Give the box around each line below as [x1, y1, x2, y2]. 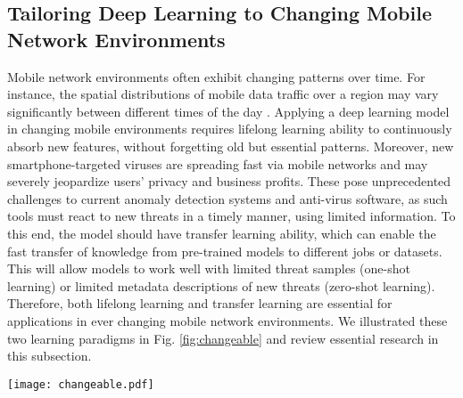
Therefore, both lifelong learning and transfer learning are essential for [7, 294, 393, 313]
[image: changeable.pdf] [7, 378, 154, 391]
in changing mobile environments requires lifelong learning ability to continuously [7, 119, 452, 138]
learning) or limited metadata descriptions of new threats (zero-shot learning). [7, 276, 435, 295]
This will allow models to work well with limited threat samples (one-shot [7, 259, 410, 278]
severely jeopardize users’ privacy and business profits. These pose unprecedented [7, 172, 451, 191]
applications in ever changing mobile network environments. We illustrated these [7, 311, 448, 329]
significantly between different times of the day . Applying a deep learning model [7, 102, 450, 120]
